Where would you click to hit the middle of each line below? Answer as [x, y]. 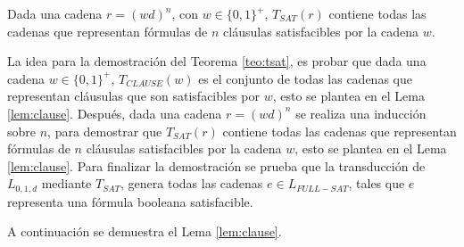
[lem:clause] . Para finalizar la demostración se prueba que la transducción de [216, 165]
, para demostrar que [105, 131]
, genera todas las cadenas [192, 183]
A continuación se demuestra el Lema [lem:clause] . [145, 231]
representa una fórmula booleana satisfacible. [130, 201]
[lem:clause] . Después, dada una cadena [115, 113]
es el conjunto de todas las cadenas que [305, 78]
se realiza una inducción [361, 113]
